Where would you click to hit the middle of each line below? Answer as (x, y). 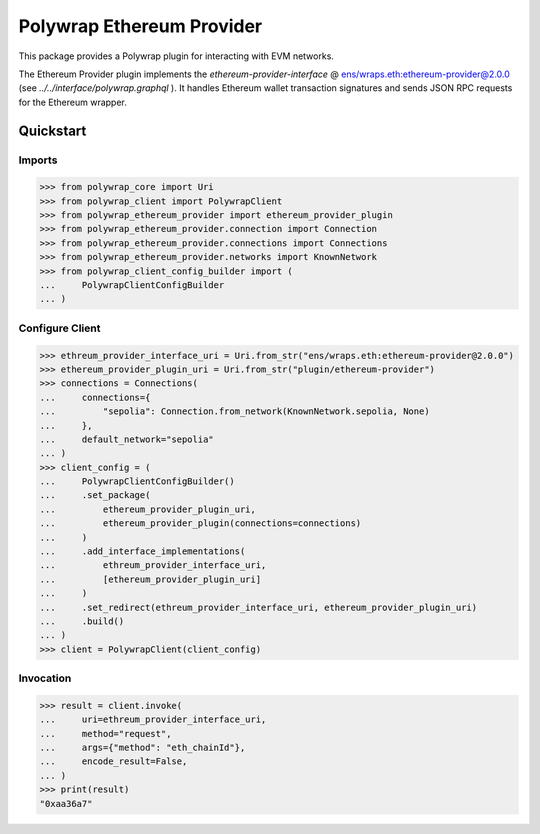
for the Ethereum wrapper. (72, 102)
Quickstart (52, 130)
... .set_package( (95, 495)
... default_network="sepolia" (126, 439)
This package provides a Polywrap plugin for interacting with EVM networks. (176, 56)
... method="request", (105, 733)
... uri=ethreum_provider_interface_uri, (153, 719)
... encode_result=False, (113, 761)
